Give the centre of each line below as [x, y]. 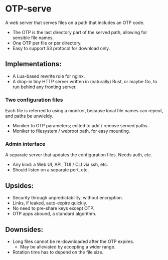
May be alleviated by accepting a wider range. [68, 246]
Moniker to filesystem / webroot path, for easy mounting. [71, 131]
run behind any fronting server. [44, 87]
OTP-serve [28, 9]
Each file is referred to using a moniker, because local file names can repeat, [84, 111]
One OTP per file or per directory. [47, 43]
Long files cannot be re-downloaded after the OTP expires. [73, 241]
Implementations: [33, 64]
